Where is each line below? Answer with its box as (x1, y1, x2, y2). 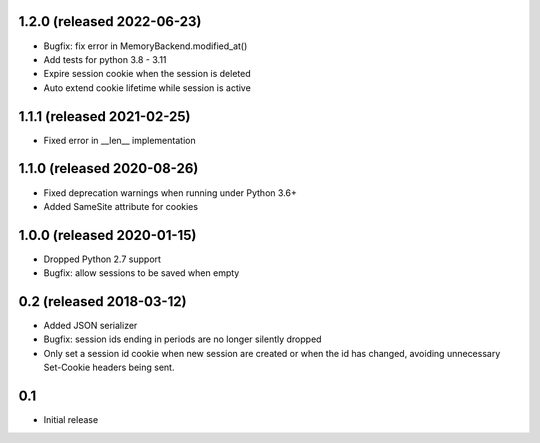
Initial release (43, 414, 99, 426)
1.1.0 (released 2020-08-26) (18, 160, 199, 177)
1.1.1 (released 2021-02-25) (18, 108, 191, 125)
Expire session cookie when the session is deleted (43, 68, 252, 80)
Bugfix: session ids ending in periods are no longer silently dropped (43, 333, 322, 345)
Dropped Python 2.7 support (43, 253, 162, 265)
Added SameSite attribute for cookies (43, 200, 199, 212)
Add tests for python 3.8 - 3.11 (43, 53, 167, 65)
